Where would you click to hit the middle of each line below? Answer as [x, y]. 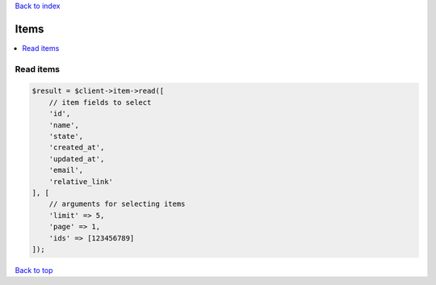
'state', [66, 136]
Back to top [34, 270]
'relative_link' [81, 181]
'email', [66, 170]
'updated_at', [77, 159]
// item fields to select [100, 102]
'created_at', [77, 148]
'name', [64, 125]
